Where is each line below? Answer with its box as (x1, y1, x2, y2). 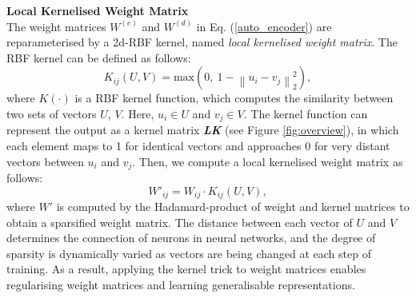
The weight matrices (6, 18, 106, 34)
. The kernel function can (243, 105, 368, 121)
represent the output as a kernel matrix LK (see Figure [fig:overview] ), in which (6, 121, 399, 138)
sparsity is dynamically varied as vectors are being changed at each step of (6, 244, 371, 261)
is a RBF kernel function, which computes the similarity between (74, 89, 394, 106)
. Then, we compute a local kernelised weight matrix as (132, 153, 403, 169)
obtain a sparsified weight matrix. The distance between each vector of (6, 213, 353, 230)
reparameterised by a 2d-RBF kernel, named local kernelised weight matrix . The (6, 34, 398, 50)
